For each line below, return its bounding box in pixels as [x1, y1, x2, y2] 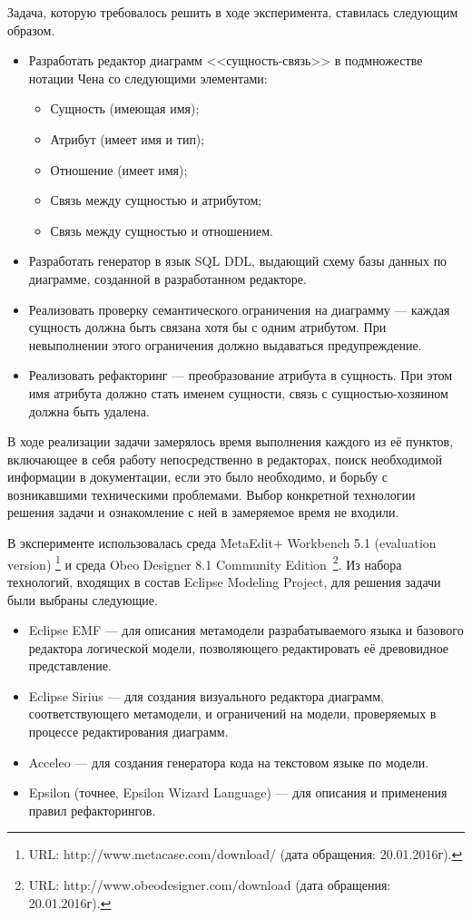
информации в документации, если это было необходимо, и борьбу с [7, 467, 388, 486]
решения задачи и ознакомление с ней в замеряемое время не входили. [7, 503, 399, 522]
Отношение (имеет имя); [50, 160, 188, 179]
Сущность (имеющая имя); [50, 99, 200, 118]
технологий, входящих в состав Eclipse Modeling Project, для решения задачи [7, 572, 441, 591]
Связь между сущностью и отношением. [50, 220, 273, 240]
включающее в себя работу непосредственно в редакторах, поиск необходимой [7, 449, 442, 468]
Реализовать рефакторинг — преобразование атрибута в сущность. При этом [28, 366, 453, 385]
